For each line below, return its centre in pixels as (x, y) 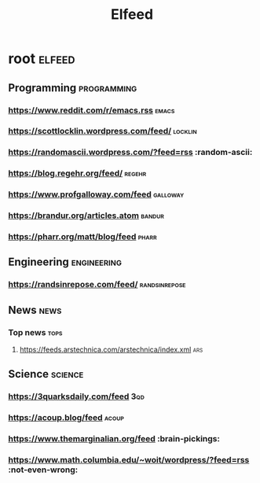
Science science (46, 374)
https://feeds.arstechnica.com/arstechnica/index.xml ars (111, 350)
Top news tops (35, 332)
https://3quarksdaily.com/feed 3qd (77, 396)
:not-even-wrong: (43, 470)
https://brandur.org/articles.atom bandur (86, 216)
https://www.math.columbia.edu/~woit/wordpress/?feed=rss (129, 460)
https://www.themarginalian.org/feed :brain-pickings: (114, 439)
